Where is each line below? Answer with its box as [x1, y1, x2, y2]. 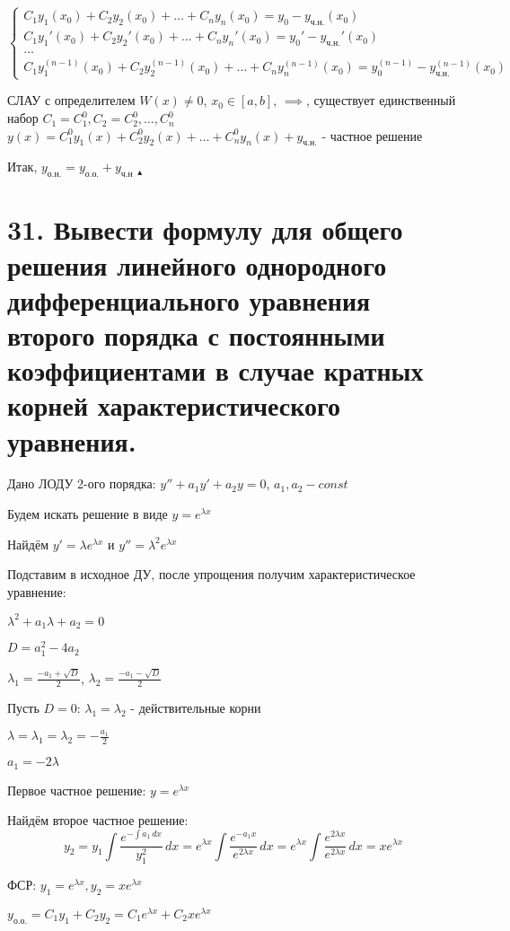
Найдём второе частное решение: [7, 811, 189, 830]
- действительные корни [130, 698, 261, 717]
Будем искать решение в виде [7, 505, 168, 523]
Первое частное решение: [7, 780, 146, 799]
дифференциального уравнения [7, 281, 371, 318]
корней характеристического [7, 387, 341, 424]
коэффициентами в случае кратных [7, 352, 424, 389]
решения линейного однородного [7, 246, 387, 283]
